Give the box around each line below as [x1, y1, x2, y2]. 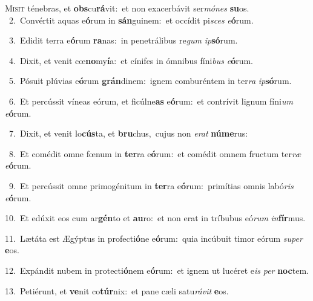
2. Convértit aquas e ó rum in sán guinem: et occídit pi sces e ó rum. [8, 13, 254, 26]
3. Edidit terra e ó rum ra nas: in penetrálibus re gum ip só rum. [8, 34, 238, 47]
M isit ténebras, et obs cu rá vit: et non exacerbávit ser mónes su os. [5, 2, 249, 14]
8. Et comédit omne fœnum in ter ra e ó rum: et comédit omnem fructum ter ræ [8, 147, 301, 160]
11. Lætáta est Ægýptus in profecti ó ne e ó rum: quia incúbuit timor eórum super [5, 231, 303, 244]
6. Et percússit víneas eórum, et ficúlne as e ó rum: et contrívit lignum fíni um [8, 94, 293, 107]
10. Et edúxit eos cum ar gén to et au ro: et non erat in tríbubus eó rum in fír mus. [5, 212, 306, 224]
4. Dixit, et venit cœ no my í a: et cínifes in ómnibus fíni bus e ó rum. [8, 54, 254, 66]
